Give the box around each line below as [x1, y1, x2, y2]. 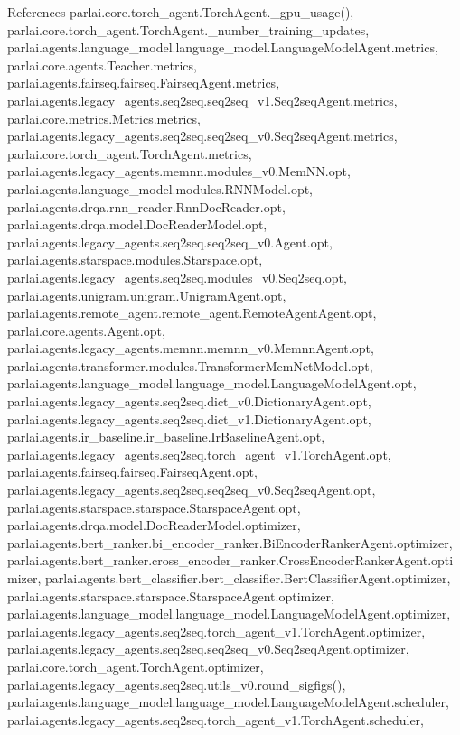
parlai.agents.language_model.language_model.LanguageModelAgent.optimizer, [7, 604, 451, 623]
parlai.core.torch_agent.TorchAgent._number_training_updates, [7, 20, 370, 39]
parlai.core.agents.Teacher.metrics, [7, 55, 197, 74]
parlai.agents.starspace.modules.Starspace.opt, [7, 250, 263, 269]
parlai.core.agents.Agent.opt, [7, 321, 165, 340]
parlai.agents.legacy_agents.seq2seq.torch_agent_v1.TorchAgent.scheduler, [7, 710, 424, 729]
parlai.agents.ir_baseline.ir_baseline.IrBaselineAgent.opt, [7, 427, 325, 446]
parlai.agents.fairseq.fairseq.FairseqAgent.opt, [7, 462, 258, 481]
